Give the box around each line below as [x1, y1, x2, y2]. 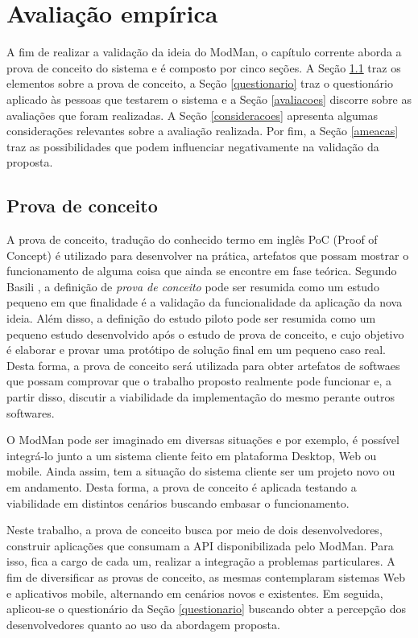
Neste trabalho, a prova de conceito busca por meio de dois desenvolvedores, [6, 521, 383, 538]
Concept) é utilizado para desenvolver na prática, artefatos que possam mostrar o [6, 246, 409, 263]
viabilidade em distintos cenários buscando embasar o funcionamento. [6, 494, 350, 511]
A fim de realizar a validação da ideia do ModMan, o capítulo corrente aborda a [6, 43, 402, 60]
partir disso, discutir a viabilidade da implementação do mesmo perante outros [6, 389, 395, 405]
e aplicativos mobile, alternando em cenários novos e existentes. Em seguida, [6, 584, 383, 601]
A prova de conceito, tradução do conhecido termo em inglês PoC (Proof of [6, 231, 378, 248]
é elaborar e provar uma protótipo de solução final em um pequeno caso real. [6, 341, 386, 358]
